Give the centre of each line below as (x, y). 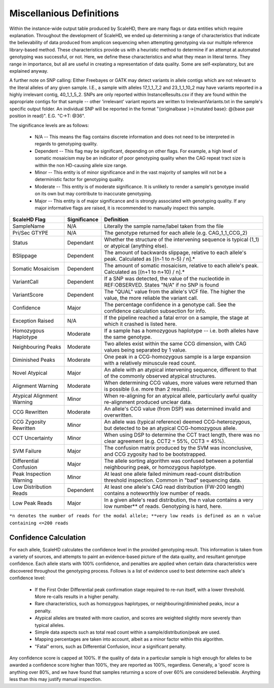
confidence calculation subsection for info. (155, 311)
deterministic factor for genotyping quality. (79, 179)
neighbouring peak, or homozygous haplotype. (160, 467)
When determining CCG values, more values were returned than (181, 383)
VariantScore (28, 295)
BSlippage (25, 256)
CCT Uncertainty (33, 438)
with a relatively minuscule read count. (150, 363)
